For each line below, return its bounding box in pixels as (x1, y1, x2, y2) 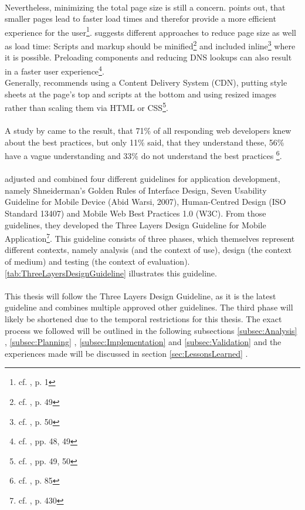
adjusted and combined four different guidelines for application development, (5, 173, 280, 185)
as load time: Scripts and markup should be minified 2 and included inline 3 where (5, 38, 296, 52)
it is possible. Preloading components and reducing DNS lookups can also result (5, 51, 292, 63)
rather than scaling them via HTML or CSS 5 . (5, 100, 168, 113)
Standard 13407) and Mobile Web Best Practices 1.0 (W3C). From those (5, 207, 266, 219)
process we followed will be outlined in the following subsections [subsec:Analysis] (5, 324, 297, 336)
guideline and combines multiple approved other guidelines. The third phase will (5, 301, 293, 313)
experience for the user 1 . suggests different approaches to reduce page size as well (5, 24, 296, 38)
